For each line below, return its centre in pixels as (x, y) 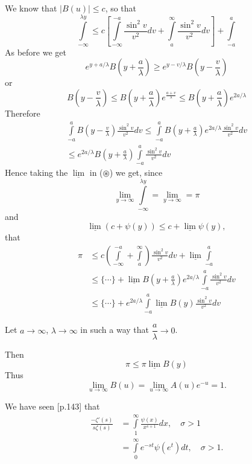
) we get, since (136, 172)
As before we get (36, 52)
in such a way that (115, 330)
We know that (31, 8)
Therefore (23, 113)
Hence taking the (36, 172)
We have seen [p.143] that (52, 406)
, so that (121, 8)
